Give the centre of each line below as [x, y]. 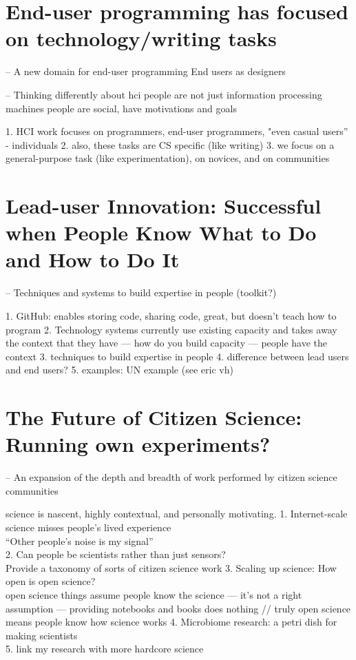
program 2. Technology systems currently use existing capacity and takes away [171, 329]
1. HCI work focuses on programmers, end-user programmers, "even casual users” [177, 131]
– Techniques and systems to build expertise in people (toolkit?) [141, 292]
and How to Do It [93, 259]
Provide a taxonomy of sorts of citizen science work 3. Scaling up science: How [171, 567]
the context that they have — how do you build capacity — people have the [167, 343]
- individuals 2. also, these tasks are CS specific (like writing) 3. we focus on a [170, 144]
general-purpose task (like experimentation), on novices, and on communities [168, 158]
